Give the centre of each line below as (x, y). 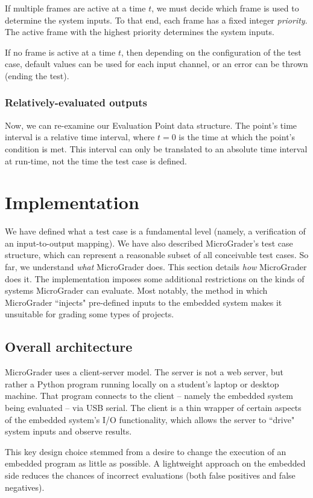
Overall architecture (69, 347)
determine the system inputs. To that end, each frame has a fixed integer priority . (156, 20)
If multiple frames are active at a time (75, 8)
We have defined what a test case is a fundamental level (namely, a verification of (155, 231)
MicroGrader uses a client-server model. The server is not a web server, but (144, 372)
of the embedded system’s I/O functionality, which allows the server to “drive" (150, 419)
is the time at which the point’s (237, 137)
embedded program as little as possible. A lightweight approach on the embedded (155, 463)
